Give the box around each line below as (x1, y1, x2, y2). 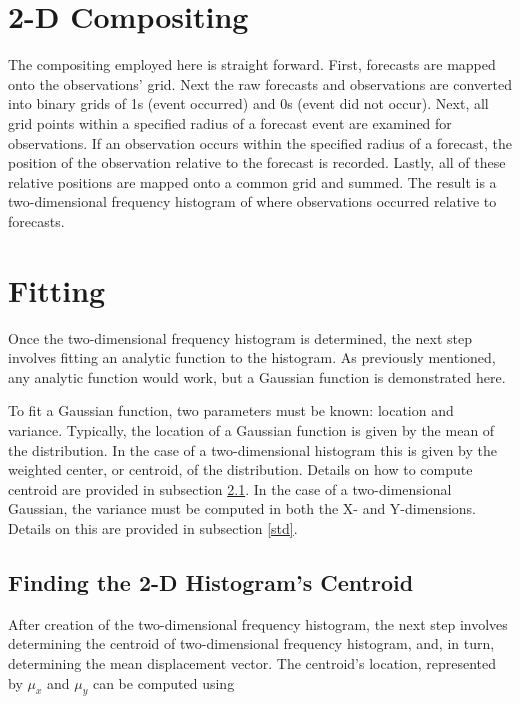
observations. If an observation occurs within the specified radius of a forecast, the (8, 132, 512, 153)
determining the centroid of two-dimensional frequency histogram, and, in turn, (8, 633, 495, 654)
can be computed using (92, 672, 235, 693)
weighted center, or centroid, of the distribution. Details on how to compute (8, 459, 473, 480)
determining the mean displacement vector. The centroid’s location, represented (8, 652, 497, 673)
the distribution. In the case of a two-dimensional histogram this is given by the (8, 439, 497, 460)
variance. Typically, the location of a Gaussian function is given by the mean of (8, 419, 495, 440)
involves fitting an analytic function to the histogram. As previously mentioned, (8, 347, 496, 368)
